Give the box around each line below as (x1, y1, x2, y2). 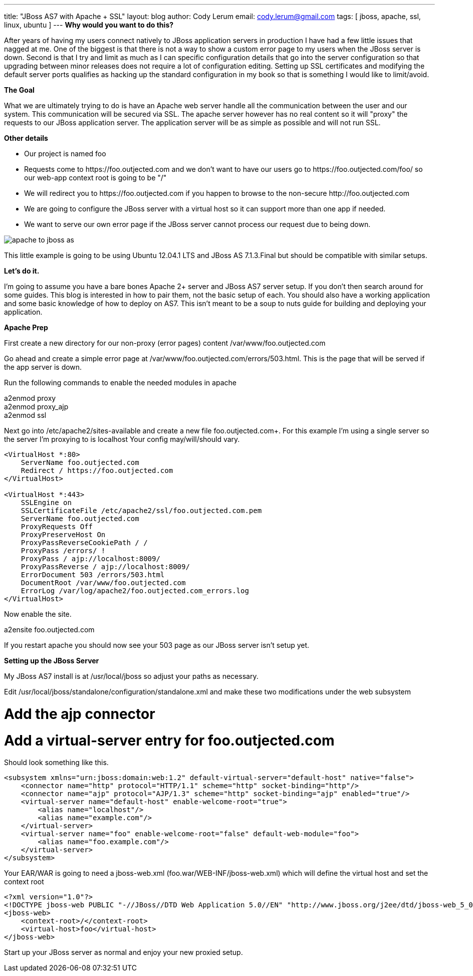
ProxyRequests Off (21, 523, 93, 531)
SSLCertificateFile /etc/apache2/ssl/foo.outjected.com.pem (21, 507, 262, 515)
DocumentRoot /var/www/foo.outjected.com (21, 579, 186, 587)
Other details (4, 134, 48, 142)
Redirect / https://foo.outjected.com (21, 466, 173, 474)
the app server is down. (4, 363, 82, 371)
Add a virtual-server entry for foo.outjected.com (4, 731, 335, 749)
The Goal (4, 86, 35, 94)
